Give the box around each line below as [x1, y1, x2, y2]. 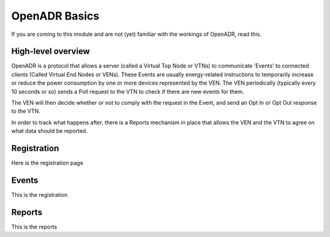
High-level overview [11, 46, 90, 57]
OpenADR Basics [11, 9, 100, 23]
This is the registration [11, 191, 68, 198]
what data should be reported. [11, 127, 88, 135]
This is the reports [11, 223, 57, 230]
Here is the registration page [11, 159, 84, 167]
